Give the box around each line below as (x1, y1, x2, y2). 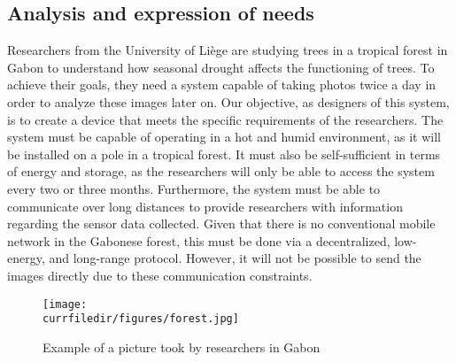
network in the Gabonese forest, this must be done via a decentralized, (7, 231, 390, 250)
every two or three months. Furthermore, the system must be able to (7, 179, 381, 197)
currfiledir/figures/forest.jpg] (43, 312, 239, 326)
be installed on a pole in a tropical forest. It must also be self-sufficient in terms (7, 144, 441, 163)
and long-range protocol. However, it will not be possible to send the (49, 249, 421, 267)
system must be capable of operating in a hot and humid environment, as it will (7, 127, 441, 146)
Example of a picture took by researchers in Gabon (43, 337, 321, 356)
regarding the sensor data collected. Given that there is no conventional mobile (7, 214, 436, 233)
